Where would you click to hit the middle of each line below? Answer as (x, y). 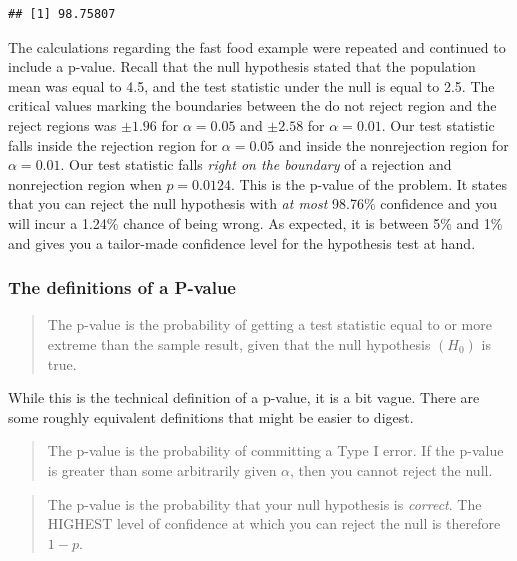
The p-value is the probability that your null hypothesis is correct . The (264, 503)
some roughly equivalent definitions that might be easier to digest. (211, 416)
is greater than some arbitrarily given (162, 469)
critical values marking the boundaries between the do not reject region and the (252, 105)
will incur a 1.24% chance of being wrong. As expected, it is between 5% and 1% (255, 222)
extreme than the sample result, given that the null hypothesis (239, 343)
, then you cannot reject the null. (391, 469)
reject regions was (62, 124)
